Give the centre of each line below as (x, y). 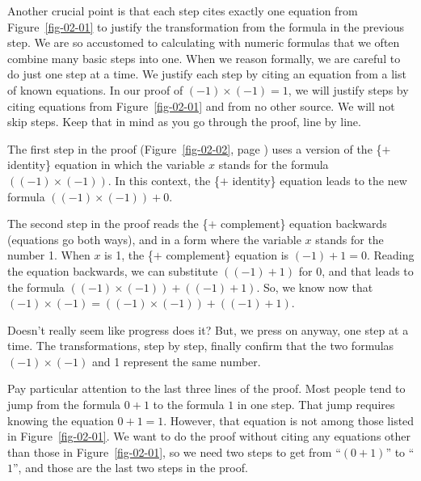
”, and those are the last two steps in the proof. (131, 468)
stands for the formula (274, 165)
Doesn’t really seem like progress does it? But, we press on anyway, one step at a (208, 329)
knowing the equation (61, 420)
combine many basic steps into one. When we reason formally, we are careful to (204, 58)
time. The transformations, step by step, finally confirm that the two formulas (201, 346)
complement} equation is (227, 255)
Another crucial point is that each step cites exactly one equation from (183, 11)
